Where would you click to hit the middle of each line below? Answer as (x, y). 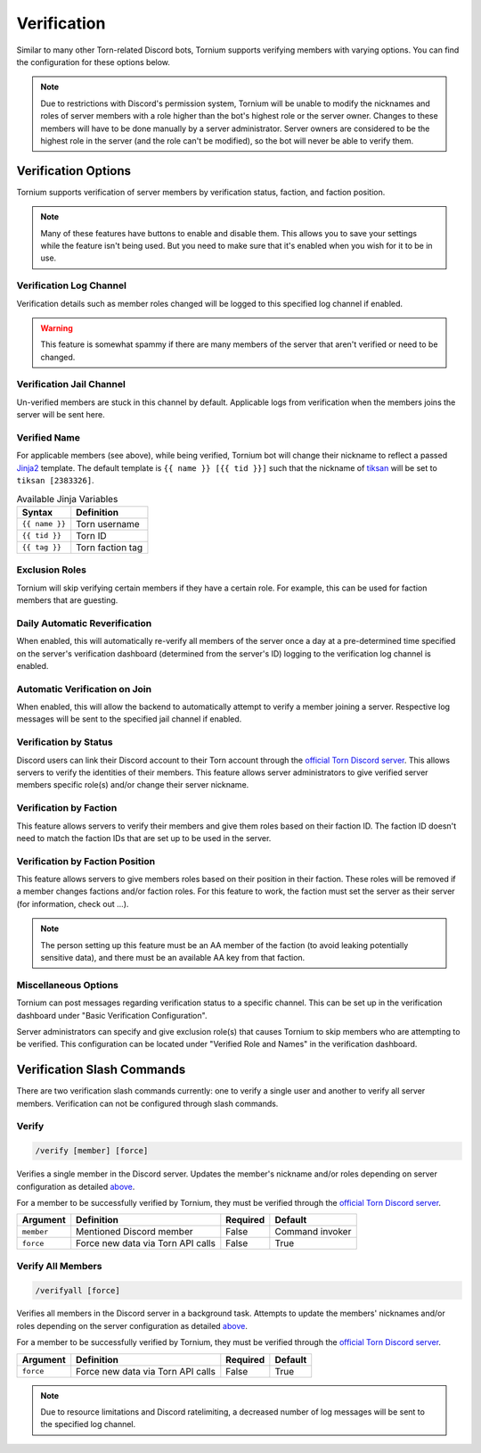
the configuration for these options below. (94, 62)
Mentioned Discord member (135, 1232)
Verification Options (74, 171)
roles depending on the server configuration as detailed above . (132, 1325)
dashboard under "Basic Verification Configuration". (112, 1015)
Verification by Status (65, 742)
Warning (57, 328)
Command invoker (313, 1232)
